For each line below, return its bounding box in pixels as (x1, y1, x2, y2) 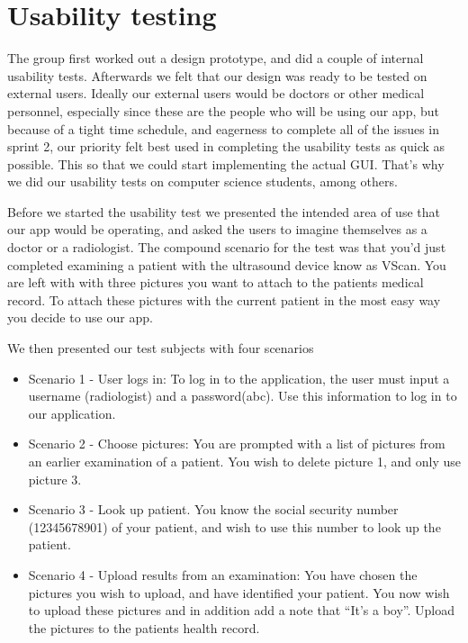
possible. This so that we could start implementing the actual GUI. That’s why (7, 154, 445, 173)
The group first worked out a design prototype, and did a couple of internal (7, 49, 424, 68)
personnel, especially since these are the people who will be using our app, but (7, 101, 440, 120)
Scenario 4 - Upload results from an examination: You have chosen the (28, 565, 418, 584)
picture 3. (28, 469, 82, 488)
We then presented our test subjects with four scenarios (7, 339, 314, 358)
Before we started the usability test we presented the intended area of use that (7, 202, 440, 221)
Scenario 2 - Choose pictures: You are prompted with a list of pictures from (28, 434, 445, 453)
